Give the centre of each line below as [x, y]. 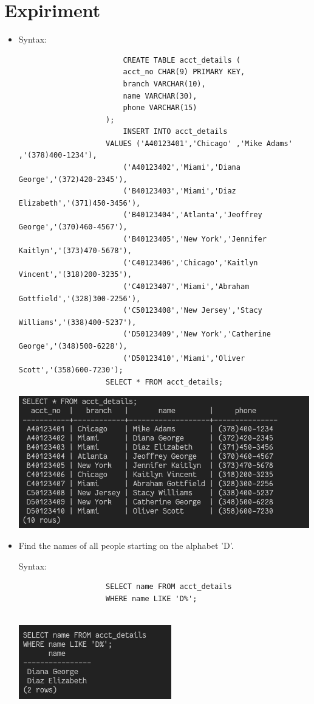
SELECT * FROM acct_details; [164, 382]
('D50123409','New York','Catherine [197, 334]
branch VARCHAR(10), [164, 84]
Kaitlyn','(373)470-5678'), [75, 251]
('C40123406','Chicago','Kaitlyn [190, 263]
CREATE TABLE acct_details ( [182, 60]
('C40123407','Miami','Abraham [186, 287]
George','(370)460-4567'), [73, 227]
